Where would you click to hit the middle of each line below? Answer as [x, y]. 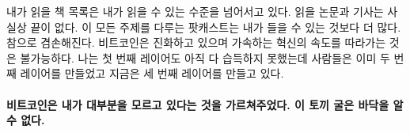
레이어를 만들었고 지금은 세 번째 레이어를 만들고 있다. [152, 73]
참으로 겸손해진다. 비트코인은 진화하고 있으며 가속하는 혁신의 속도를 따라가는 [196, 42]
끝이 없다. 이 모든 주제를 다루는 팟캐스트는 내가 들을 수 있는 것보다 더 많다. [216, 27]
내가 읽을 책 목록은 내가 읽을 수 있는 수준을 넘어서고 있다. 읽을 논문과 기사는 [195, 11]
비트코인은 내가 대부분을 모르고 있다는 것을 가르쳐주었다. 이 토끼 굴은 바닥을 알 [205, 104]
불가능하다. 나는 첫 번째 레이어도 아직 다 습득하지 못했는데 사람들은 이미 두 [205, 57]
